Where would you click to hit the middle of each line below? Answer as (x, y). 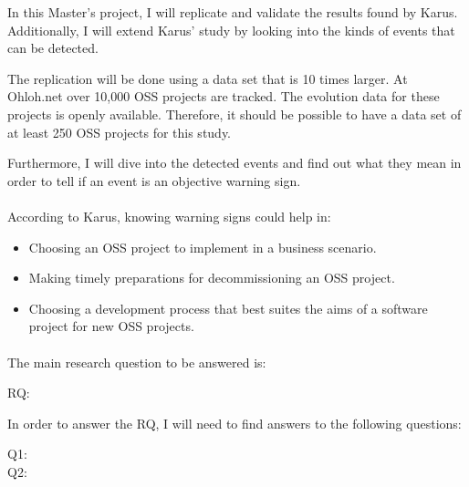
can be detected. (53, 48)
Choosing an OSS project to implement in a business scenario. (203, 247)
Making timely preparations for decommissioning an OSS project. (212, 278)
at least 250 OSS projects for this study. (120, 132)
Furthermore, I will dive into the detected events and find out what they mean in (234, 163)
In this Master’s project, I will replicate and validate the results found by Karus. (233, 12)
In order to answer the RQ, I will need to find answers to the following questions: (234, 423)
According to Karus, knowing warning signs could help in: (169, 216)
